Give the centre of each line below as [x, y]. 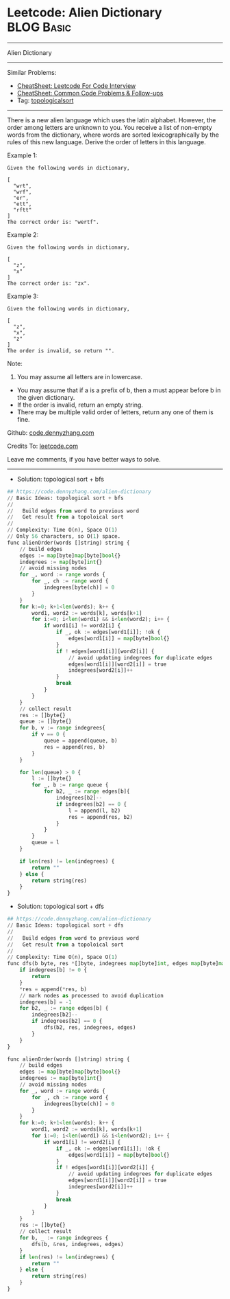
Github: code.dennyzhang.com [51, 432]
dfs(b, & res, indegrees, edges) [78, 1244]
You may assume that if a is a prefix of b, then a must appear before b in [119, 390]
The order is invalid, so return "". [61, 351]
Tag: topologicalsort [45, 100]
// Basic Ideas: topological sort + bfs [66, 498]
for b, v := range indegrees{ [63, 728]
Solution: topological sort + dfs [61, 906]
